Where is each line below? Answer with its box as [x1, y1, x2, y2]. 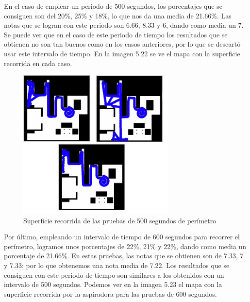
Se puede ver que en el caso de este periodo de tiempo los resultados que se [4, 29, 228, 39]
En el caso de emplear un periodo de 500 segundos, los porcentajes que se [4, 1, 222, 11]
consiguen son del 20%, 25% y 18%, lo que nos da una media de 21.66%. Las [4, 10, 232, 20]
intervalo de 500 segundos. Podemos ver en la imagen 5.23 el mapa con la [4, 279, 222, 289]
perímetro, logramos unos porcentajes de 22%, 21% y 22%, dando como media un [4, 241, 246, 251]
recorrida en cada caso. [4, 58, 72, 68]
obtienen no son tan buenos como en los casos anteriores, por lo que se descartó [4, 39, 241, 49]
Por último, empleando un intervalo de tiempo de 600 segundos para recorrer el [4, 232, 240, 242]
